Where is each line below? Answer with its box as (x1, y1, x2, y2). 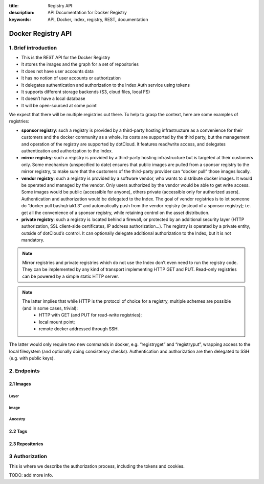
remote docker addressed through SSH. (39, 326, 119, 332)
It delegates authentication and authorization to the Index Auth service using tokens (21, 82, 190, 88)
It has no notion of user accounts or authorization (21, 75, 121, 81)
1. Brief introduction (9, 44, 57, 51)
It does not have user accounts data (21, 68, 94, 74)
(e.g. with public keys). (9, 355, 55, 361)
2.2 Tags (9, 428, 27, 434)
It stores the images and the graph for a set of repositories (21, 61, 139, 67)
